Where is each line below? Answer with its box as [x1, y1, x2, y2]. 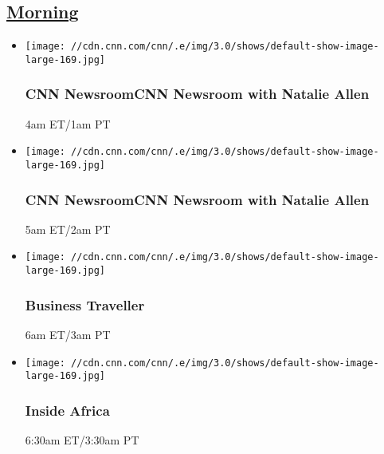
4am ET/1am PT [25, 115, 111, 132]
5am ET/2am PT [25, 220, 111, 237]
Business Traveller [25, 294, 145, 314]
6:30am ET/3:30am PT [25, 432, 139, 448]
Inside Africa [25, 400, 110, 420]
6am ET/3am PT [25, 326, 111, 342]
